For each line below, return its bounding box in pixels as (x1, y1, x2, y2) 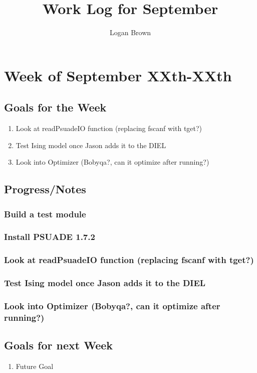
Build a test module (4, 207, 86, 220)
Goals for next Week (4, 337, 113, 353)
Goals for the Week (4, 99, 107, 115)
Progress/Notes (4, 181, 86, 197)
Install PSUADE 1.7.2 (4, 230, 95, 243)
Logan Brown (109, 27, 151, 38)
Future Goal (16, 361, 54, 371)
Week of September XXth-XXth (4, 65, 232, 85)
